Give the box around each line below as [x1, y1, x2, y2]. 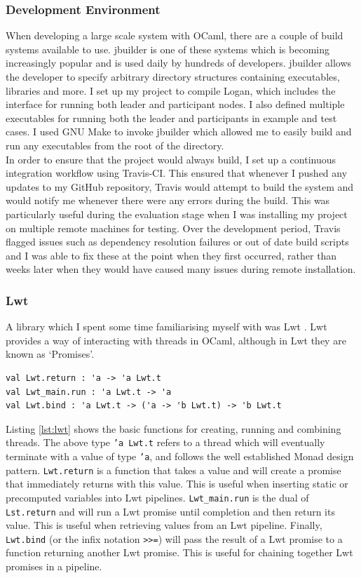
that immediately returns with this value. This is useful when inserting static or [6, 476, 348, 491]
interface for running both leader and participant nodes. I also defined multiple [6, 97, 345, 112]
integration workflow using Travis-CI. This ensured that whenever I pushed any [6, 166, 348, 180]
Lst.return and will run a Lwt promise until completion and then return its [6, 504, 335, 518]
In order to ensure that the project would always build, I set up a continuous [6, 152, 336, 166]
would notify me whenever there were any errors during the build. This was [6, 193, 330, 208]
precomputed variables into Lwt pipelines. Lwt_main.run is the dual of [6, 490, 309, 504]
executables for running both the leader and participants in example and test [6, 110, 337, 125]
